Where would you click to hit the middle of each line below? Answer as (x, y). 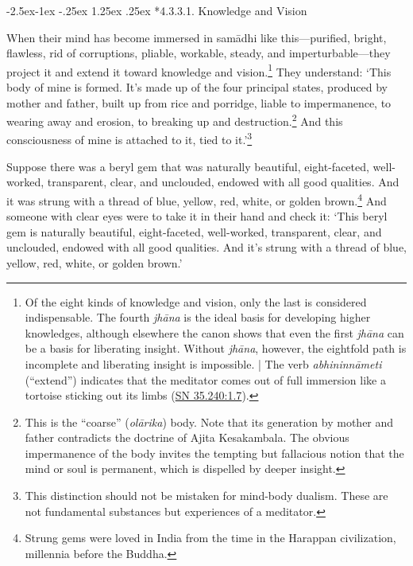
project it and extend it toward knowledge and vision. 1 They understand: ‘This (199, 70)
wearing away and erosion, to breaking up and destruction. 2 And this (175, 120)
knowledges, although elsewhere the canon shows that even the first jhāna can (214, 332)
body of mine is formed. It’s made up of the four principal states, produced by (197, 87)
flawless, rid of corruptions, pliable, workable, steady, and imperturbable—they (199, 53)
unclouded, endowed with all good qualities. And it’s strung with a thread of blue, (206, 247)
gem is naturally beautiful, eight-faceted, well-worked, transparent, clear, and (194, 231)
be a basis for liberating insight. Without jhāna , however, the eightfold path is (216, 348)
